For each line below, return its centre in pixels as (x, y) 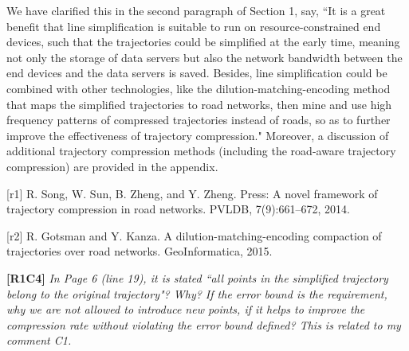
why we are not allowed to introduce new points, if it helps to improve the (186, 309)
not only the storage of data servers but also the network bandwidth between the (204, 57)
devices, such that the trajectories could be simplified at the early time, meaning (203, 42)
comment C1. (39, 340)
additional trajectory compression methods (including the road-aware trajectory (201, 151)
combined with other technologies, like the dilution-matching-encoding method (199, 88)
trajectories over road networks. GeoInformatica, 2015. (140, 251)
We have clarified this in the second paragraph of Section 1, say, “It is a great (196, 10)
